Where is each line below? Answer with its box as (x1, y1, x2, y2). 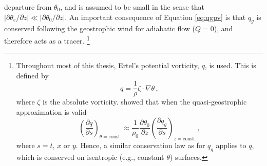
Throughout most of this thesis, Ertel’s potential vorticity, (16, 60, 199, 71)
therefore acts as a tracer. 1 (4, 33, 90, 46)
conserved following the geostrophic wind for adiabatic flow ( (4, 23, 196, 34)
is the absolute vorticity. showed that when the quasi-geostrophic (43, 96, 247, 107)
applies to (216, 140, 246, 151)
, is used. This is (204, 60, 256, 71)
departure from (4, 2, 52, 12)
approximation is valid (16, 107, 87, 117)
